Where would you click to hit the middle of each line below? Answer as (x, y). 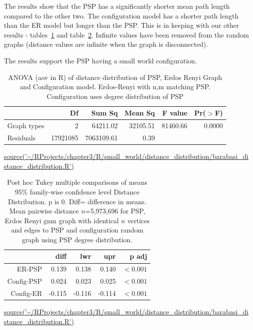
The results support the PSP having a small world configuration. (100, 60)
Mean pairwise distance (44, 211)
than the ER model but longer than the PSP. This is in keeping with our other (122, 25)
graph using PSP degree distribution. (77, 239)
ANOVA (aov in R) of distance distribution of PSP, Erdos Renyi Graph (115, 77)
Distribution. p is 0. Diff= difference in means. (77, 201)
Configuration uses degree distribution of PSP (115, 96)
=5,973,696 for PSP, (115, 211)
